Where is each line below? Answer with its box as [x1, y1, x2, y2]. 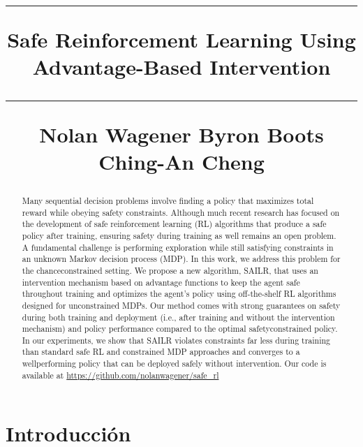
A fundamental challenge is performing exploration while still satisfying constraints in [22, 241, 334, 253]
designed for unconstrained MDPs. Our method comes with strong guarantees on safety [22, 299, 341, 311]
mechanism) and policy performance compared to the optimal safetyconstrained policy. [22, 323, 338, 335]
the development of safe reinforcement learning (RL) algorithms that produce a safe [22, 218, 327, 230]
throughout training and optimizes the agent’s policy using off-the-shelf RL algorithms [22, 288, 336, 300]
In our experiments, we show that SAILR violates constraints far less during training [22, 334, 331, 346]
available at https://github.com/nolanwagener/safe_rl [22, 369, 219, 381]
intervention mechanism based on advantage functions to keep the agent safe [22, 276, 300, 288]
